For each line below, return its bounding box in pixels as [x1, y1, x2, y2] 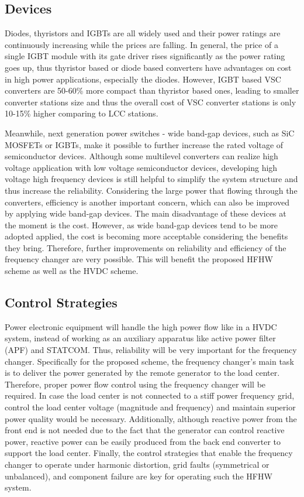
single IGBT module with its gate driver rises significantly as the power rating [5, 50, 285, 62]
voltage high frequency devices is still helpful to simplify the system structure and [5, 173, 298, 185]
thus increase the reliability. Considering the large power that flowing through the [5, 184, 298, 196]
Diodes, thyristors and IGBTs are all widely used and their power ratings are [5, 27, 281, 39]
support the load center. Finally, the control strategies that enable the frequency [5, 447, 293, 459]
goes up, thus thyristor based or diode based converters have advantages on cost [5, 61, 292, 73]
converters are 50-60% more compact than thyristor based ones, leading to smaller [5, 84, 299, 97]
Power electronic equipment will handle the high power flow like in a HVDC [5, 320, 277, 333]
